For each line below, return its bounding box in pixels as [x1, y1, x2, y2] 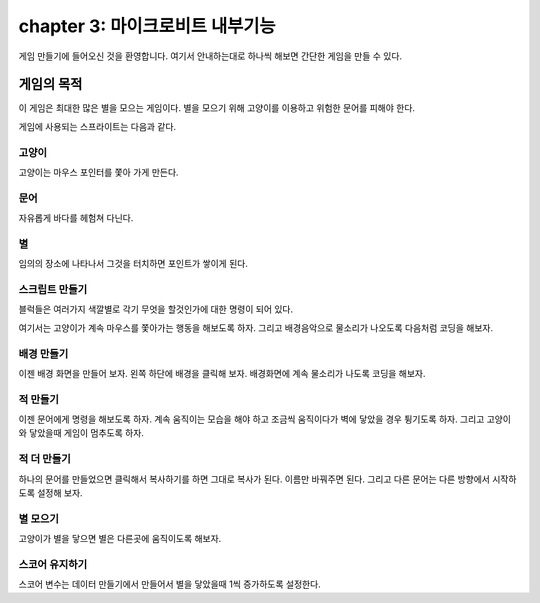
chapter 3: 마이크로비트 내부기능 [18, 15, 276, 37]
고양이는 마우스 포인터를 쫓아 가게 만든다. [18, 166, 179, 178]
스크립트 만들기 [18, 283, 88, 297]
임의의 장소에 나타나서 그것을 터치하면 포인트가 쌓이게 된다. [18, 258, 249, 270]
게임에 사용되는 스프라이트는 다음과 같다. [18, 120, 177, 132]
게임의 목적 [18, 76, 83, 93]
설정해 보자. [36, 487, 84, 499]
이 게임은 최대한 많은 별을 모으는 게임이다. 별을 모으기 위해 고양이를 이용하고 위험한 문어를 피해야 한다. [18, 102, 415, 114]
